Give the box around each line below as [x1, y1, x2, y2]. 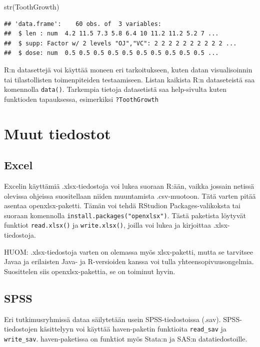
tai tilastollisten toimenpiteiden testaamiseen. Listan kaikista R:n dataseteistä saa [4, 74, 255, 84]
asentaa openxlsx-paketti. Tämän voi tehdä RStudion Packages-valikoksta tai [4, 200, 240, 211]
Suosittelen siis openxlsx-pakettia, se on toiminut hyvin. [4, 266, 175, 276]
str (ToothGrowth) [4, 1, 59, 11]
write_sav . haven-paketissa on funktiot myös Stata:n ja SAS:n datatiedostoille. [4, 333, 247, 344]
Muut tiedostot [4, 123, 111, 143]
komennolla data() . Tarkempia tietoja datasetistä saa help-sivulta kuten [4, 84, 227, 94]
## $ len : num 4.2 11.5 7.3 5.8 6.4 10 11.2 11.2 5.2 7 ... [4, 30, 219, 37]
